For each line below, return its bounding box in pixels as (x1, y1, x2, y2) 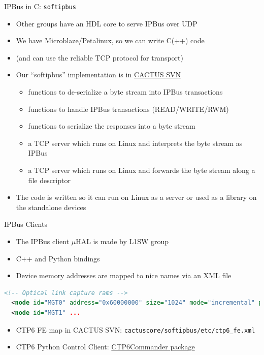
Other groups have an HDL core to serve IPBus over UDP (16, 18, 197, 28)
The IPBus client (16, 235, 70, 246)
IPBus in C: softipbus (4, 1, 76, 11)
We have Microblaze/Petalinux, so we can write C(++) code (16, 35, 205, 46)
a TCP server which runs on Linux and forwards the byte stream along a (28, 165, 255, 175)
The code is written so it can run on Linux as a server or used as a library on (16, 192, 257, 202)
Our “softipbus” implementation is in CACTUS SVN (16, 69, 181, 80)
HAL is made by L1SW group (76, 235, 169, 246)
